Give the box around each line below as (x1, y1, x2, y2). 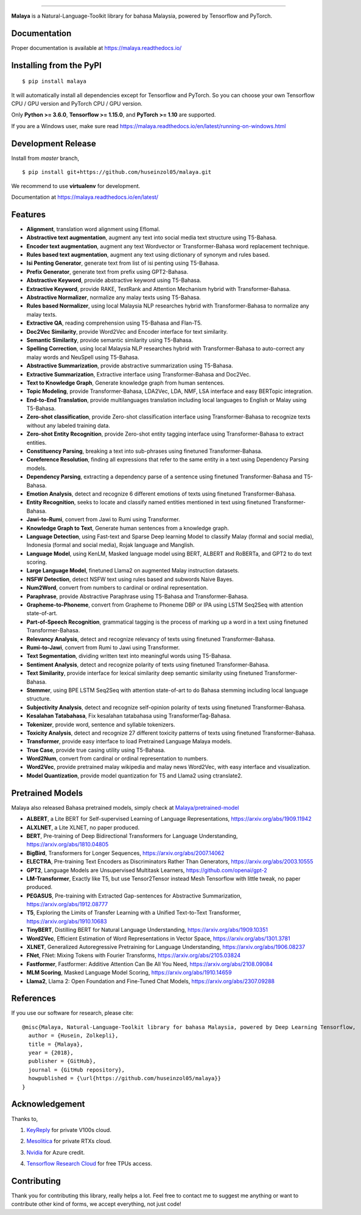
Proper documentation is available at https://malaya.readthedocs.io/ (11, 44, 182, 51)
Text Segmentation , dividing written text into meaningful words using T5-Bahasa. (26, 652, 231, 660)
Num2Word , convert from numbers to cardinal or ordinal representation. (26, 584, 208, 591)
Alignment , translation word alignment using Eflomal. (26, 225, 161, 233)
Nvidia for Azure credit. (26, 1148, 85, 1156)
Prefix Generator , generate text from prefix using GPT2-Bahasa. (26, 268, 189, 275)
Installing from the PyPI (11, 60, 102, 70)
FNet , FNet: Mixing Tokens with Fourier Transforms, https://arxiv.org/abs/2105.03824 (26, 952, 241, 959)
